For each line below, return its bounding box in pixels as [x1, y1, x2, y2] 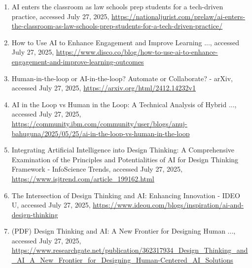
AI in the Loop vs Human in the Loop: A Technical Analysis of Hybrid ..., [11, 99, 237, 109]
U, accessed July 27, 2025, [11, 200, 91, 210]
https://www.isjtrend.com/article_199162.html [11, 173, 154, 183]
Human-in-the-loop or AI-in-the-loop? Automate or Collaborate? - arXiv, [11, 73, 233, 83]
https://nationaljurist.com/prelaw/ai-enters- [111, 11, 246, 21]
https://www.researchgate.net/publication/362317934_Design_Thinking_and [11, 245, 248, 255]
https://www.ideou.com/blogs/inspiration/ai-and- [93, 200, 244, 210]
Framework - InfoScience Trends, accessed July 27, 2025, [11, 164, 182, 174]
